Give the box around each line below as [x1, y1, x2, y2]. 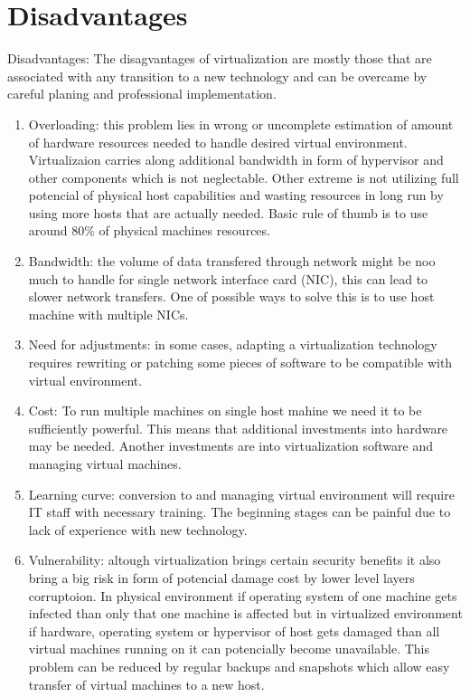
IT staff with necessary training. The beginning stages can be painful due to [28, 502, 451, 521]
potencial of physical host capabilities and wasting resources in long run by [28, 186, 444, 205]
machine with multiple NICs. [28, 304, 189, 323]
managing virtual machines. [28, 454, 182, 473]
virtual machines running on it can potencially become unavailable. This [28, 639, 430, 658]
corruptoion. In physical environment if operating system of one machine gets [28, 586, 457, 605]
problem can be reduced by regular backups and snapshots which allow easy [28, 656, 450, 675]
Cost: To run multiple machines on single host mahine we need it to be [28, 401, 422, 420]
